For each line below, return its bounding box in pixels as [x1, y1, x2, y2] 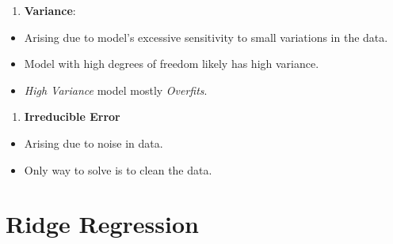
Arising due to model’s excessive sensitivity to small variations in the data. [24, 28, 388, 45]
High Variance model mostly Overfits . [24, 81, 208, 98]
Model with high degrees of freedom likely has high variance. [24, 55, 319, 72]
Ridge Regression [6, 208, 199, 240]
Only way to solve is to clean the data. [24, 161, 212, 178]
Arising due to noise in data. [24, 134, 163, 151]
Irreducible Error [24, 108, 120, 125]
